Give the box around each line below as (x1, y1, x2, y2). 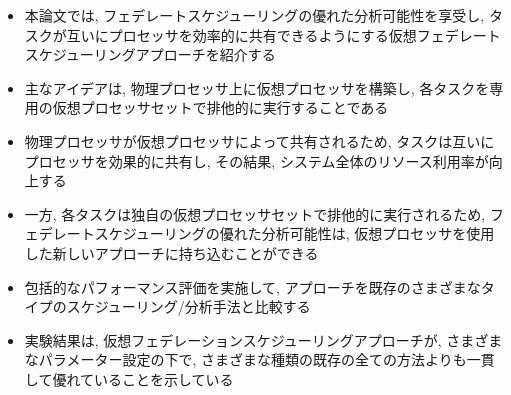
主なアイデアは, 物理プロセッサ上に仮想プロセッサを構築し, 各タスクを (24, 77, 490, 98)
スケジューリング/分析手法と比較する (66, 296, 311, 317)
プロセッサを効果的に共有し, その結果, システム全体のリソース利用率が (24, 150, 489, 171)
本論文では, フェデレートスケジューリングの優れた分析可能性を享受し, (24, 5, 485, 25)
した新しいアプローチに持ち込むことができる (24, 242, 319, 263)
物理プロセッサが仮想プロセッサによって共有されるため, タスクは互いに (24, 130, 495, 151)
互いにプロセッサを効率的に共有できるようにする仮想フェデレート (66, 24, 501, 45)
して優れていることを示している (24, 368, 234, 389)
